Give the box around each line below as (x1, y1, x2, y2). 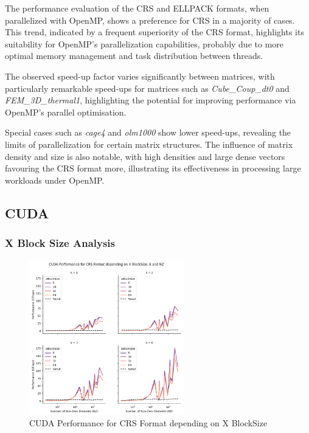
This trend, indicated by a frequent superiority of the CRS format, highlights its (5, 26, 304, 38)
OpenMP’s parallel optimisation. (5, 105, 127, 118)
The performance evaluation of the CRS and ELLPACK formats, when (5, 2, 269, 14)
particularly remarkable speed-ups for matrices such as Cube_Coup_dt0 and (5, 81, 290, 94)
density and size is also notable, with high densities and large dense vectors (5, 150, 285, 162)
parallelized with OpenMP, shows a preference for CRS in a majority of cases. (5, 13, 295, 26)
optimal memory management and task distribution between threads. (5, 49, 263, 62)
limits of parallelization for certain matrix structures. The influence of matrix (5, 137, 293, 150)
